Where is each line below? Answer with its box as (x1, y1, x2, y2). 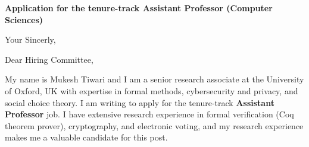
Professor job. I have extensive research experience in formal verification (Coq (5, 108, 294, 120)
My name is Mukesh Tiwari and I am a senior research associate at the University (5, 73, 304, 85)
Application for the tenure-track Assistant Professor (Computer (5, 2, 273, 14)
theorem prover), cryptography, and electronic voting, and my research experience (5, 119, 304, 132)
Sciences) (5, 13, 43, 25)
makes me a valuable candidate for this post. (5, 131, 168, 143)
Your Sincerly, (5, 33, 56, 46)
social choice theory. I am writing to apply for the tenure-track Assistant (5, 96, 274, 108)
